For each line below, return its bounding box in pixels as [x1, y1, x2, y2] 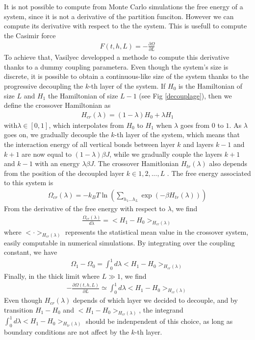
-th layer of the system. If [89, 81, 166, 91]
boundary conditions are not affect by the [4, 326, 129, 337]
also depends [209, 158, 248, 169]
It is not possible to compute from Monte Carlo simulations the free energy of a [4, 1, 243, 11]
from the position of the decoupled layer [4, 168, 125, 178]
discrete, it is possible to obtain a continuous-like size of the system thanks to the [4, 71, 249, 81]
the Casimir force [4, 30, 56, 40]
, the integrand [139, 304, 183, 315]
